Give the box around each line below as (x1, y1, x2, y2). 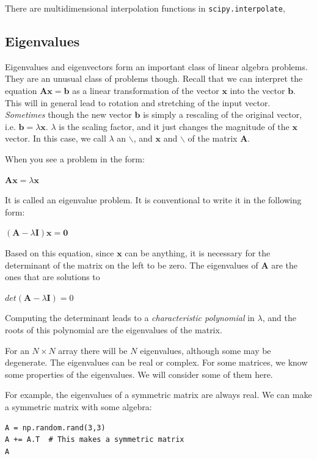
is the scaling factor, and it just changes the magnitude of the (59, 120, 290, 132)
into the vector (230, 84, 285, 97)
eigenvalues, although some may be (140, 344, 271, 356)
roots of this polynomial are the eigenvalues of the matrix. (5, 323, 222, 336)
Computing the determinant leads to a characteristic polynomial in (5, 311, 255, 324)
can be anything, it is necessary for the (125, 246, 271, 259)
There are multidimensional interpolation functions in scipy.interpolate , (5, 2, 285, 14)
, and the (262, 311, 296, 324)
